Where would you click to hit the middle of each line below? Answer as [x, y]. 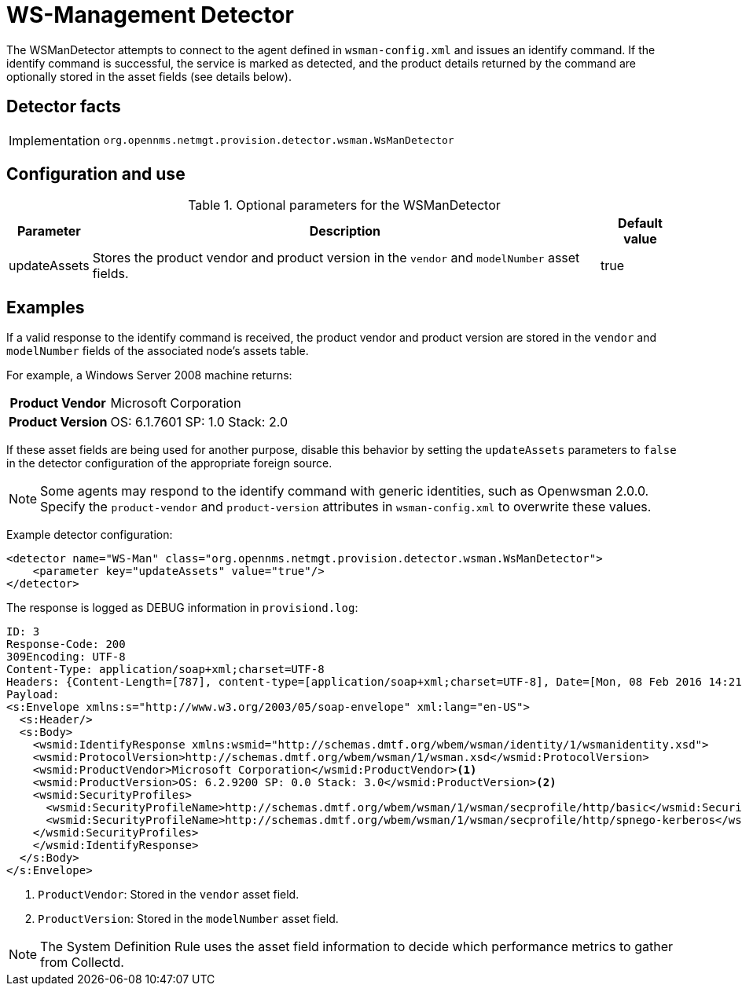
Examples [46, 307]
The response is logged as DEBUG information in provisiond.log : [182, 608]
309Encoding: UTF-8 [66, 657]
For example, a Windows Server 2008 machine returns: [149, 375]
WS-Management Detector [150, 15]
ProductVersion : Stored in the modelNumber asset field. [188, 919]
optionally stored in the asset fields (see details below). [149, 76]
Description [345, 231]
